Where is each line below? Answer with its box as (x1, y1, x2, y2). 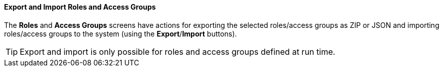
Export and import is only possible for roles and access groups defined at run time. (20, 46, 336, 57)
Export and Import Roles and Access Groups (4, 3, 156, 11)
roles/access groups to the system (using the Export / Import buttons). (4, 29, 237, 38)
